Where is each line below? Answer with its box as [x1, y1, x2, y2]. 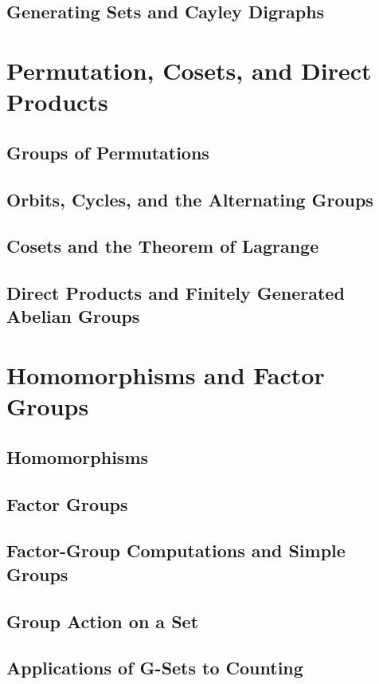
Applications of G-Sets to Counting [6, 655, 303, 680]
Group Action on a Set [6, 608, 199, 633]
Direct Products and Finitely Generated [6, 281, 345, 305]
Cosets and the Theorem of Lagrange [6, 234, 319, 258]
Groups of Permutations [6, 140, 209, 164]
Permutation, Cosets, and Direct [6, 53, 372, 86]
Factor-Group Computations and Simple [6, 538, 346, 563]
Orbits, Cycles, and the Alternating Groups [6, 187, 373, 211]
